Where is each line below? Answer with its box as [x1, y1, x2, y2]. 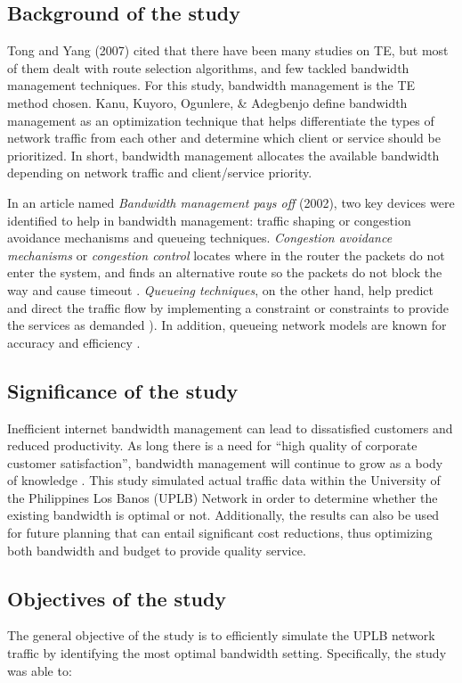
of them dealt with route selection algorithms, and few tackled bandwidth [7, 58, 409, 77]
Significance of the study [7, 376, 239, 404]
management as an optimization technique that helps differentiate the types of [7, 111, 434, 129]
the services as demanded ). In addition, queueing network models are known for [7, 316, 447, 334]
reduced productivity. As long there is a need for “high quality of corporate [7, 436, 417, 455]
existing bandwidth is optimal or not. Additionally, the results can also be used [7, 506, 440, 524]
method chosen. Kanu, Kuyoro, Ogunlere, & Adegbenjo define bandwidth [7, 93, 408, 111]
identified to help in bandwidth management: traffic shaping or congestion [7, 210, 411, 229]
